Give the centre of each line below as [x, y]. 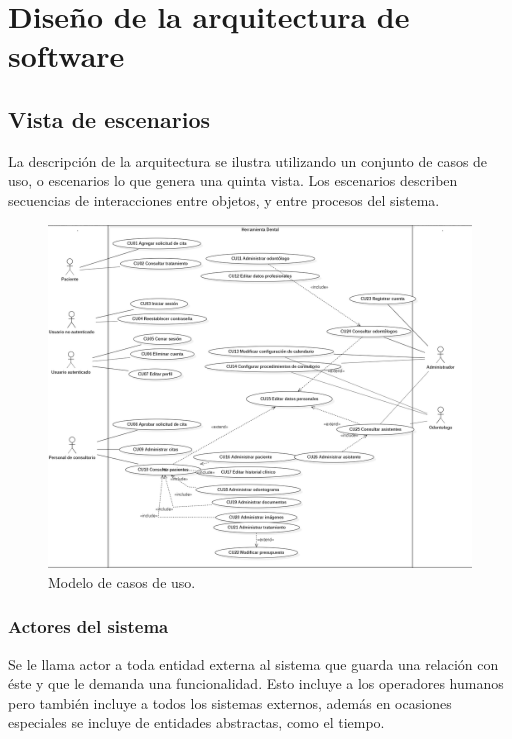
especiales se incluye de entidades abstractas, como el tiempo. [196, 722]
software [66, 55]
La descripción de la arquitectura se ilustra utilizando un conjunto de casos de [248, 160]
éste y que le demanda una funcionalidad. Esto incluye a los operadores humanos [256, 683]
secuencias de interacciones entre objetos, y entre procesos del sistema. [224, 199]
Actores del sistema [88, 626]
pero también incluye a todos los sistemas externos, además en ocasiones [230, 702]
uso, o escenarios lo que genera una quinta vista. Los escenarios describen [233, 180]
